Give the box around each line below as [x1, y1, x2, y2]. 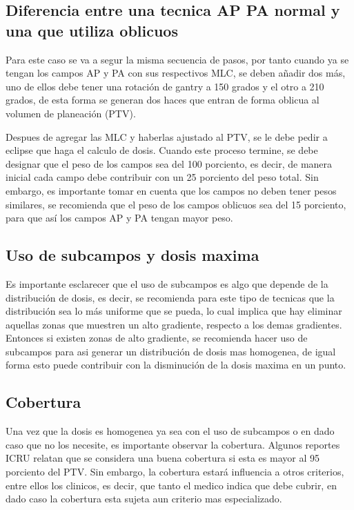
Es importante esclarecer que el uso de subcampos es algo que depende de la [6, 276, 328, 291]
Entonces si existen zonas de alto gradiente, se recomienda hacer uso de [6, 331, 308, 345]
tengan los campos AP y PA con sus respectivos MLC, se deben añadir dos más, [6, 66, 346, 80]
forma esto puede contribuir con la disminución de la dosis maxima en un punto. [6, 357, 346, 372]
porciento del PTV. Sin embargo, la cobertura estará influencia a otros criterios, [6, 464, 344, 479]
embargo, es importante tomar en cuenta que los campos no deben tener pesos [6, 183, 337, 197]
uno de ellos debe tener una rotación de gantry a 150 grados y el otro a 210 [6, 79, 324, 93]
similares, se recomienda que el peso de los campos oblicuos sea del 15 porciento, [6, 197, 346, 211]
